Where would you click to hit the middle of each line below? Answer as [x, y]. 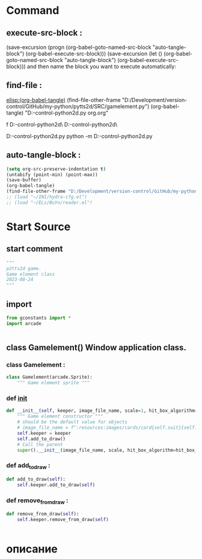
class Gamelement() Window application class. [96, 348]
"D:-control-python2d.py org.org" [67, 113]
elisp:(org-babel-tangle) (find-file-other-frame [64, 99]
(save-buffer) [24, 180]
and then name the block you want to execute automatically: [101, 66]
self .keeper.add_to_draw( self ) [56, 485]
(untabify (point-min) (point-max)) [52, 175]
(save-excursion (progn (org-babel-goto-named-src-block [79, 47]
